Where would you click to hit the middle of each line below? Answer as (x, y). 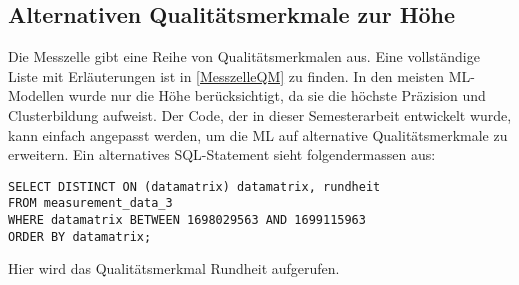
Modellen (36, 95)
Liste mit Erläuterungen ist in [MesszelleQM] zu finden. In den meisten (226, 75)
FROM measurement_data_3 (90, 203)
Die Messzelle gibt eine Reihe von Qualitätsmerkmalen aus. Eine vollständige (244, 56)
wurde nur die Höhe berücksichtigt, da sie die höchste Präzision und (277, 95)
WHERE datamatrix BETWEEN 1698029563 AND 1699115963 (187, 220)
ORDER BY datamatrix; (80, 236)
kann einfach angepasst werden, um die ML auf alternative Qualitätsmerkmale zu (258, 134)
